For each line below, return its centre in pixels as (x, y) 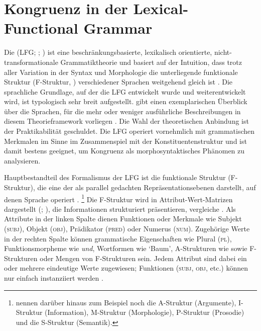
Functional (41, 28)
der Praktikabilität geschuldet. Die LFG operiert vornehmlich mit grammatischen (129, 131)
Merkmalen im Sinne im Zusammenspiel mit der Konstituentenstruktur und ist (125, 141)
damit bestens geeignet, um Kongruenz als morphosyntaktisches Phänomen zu (124, 151)
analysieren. (22, 160)
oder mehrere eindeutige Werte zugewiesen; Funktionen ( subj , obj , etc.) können (126, 268)
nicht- (223, 52)
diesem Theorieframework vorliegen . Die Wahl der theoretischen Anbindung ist (126, 121)
